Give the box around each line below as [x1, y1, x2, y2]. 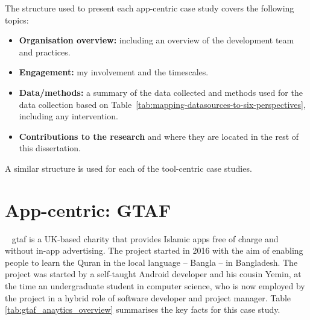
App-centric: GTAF [5, 197, 171, 222]
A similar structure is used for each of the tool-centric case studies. [5, 162, 252, 174]
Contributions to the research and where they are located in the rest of [19, 130, 299, 142]
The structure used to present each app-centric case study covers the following [5, 2, 294, 14]
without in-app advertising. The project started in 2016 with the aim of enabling [5, 244, 303, 257]
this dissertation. [19, 142, 81, 154]
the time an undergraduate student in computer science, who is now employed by [5, 280, 305, 292]
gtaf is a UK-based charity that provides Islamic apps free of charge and [11, 232, 279, 245]
